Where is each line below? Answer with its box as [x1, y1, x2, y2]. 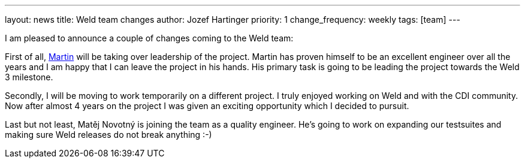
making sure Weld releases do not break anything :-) [5, 129, 212, 140]
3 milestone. [5, 72, 53, 82]
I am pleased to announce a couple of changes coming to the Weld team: [5, 33, 294, 43]
